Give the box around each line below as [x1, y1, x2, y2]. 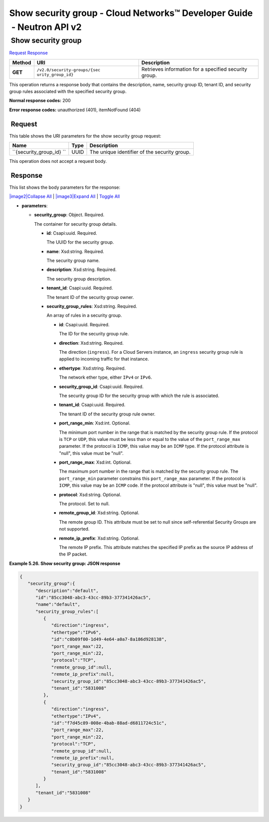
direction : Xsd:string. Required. [59, 340, 124, 346]
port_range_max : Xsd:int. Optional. [59, 459, 132, 465]
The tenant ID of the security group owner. [46, 294, 134, 300]
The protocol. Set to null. [59, 501, 110, 507]
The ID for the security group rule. [59, 331, 129, 337]
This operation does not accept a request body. [9, 158, 107, 164]
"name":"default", [35, 602, 81, 607]
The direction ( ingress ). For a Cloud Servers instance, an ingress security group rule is [59, 349, 244, 355]
